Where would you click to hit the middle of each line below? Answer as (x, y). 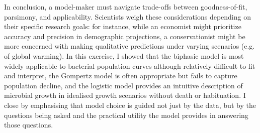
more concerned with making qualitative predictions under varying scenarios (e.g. (129, 46)
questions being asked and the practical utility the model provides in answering (126, 115)
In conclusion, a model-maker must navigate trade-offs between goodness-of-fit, (126, 7)
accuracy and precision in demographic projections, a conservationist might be (125, 36)
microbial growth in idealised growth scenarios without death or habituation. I (125, 95)
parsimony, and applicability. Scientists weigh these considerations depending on (127, 16)
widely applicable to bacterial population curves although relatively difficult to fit (130, 65)
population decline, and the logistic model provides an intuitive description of (123, 85)
